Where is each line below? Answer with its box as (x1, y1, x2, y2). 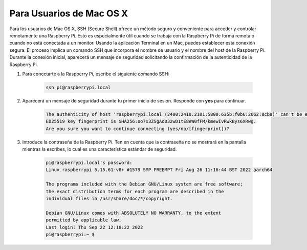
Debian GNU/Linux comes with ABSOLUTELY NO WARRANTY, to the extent (46, 210, 222, 216)
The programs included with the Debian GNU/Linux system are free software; (46, 181, 243, 187)
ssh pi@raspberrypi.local (46, 85, 111, 90)
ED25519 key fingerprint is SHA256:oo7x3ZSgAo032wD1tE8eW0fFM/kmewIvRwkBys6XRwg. (46, 118, 257, 124)
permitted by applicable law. (46, 217, 122, 223)
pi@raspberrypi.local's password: (46, 159, 133, 165)
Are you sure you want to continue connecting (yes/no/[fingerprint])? (46, 126, 230, 132)
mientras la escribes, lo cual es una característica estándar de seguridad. (22, 146, 177, 152)
